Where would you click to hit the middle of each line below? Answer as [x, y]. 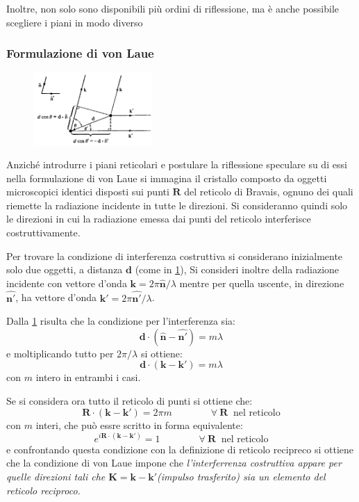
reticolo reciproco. [43, 490]
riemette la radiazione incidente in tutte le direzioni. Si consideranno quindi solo [177, 205]
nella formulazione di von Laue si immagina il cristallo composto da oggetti [167, 178]
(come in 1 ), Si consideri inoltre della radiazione [237, 269]
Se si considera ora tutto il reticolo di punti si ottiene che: [130, 401]
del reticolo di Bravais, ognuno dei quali [269, 192]
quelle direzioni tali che [56, 476]
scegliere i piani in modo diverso [75, 22]
